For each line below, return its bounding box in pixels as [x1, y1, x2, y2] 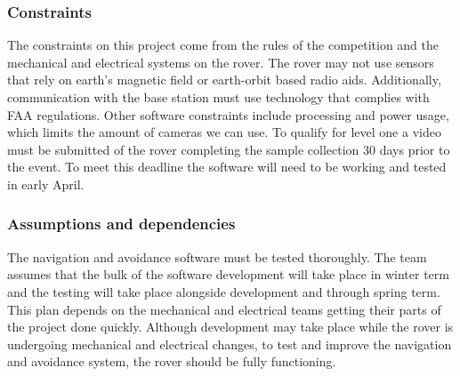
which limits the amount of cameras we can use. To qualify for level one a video [7, 123, 441, 141]
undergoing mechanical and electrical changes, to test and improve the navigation [7, 334, 452, 353]
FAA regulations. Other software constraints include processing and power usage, [7, 105, 449, 124]
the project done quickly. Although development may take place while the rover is [7, 317, 454, 336]
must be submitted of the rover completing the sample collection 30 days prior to [7, 140, 450, 158]
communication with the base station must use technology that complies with [7, 88, 430, 106]
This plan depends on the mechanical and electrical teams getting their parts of [7, 300, 441, 318]
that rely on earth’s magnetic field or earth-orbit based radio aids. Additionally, [7, 70, 441, 89]
